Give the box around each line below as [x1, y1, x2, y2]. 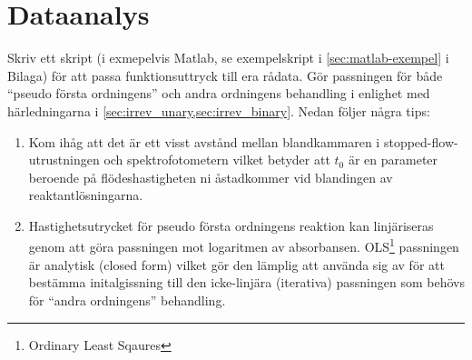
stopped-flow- [383, 132, 458, 151]
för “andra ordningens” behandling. [28, 290, 226, 309]
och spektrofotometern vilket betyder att [103, 150, 330, 169]
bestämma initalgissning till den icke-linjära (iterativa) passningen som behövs [28, 273, 465, 292]
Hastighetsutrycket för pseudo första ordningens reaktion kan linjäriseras [28, 215, 434, 235]
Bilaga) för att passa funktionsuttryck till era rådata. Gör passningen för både [7, 65, 443, 85]
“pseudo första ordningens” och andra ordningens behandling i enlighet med [7, 84, 430, 103]
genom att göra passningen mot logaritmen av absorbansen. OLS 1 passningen [28, 235, 459, 256]
